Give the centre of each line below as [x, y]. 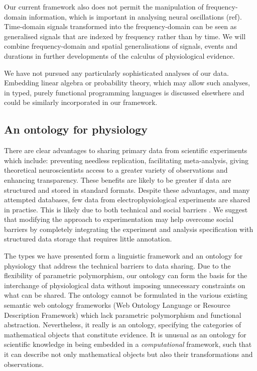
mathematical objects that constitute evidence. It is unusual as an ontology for [125, 334]
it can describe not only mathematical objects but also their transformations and [128, 354]
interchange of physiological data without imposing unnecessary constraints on [125, 285]
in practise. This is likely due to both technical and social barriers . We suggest [126, 209]
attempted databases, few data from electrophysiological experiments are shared [127, 200]
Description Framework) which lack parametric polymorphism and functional [123, 315]
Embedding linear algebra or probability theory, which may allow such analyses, [127, 83]
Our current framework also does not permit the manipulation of [104, 7]
